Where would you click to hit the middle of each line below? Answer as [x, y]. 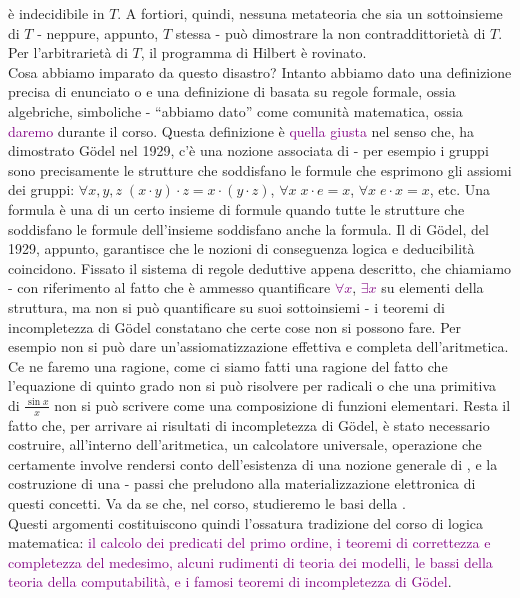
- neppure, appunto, [98, 32]
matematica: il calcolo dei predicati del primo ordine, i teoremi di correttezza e [249, 542]
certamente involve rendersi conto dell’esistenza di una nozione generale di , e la [253, 463]
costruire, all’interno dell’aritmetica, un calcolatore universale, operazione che [245, 444]
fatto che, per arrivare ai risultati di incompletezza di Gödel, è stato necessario [249, 424]
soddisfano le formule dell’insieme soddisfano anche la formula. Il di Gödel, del [248, 228]
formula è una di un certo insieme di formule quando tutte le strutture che [236, 208]
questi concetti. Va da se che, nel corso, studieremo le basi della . [207, 503]
